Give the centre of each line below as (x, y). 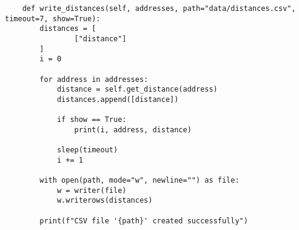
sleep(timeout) (87, 150)
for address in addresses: (94, 79)
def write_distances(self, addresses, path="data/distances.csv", (159, 8)
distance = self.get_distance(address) (137, 90)
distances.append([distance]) (118, 99)
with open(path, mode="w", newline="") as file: (139, 181)
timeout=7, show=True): (53, 19)
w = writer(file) (92, 190)
